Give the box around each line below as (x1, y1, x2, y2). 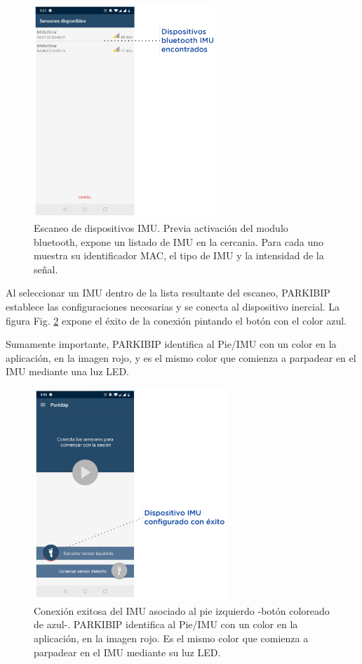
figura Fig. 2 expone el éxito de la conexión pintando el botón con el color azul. (6, 313, 347, 327)
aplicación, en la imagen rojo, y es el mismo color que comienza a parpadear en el (6, 350, 356, 365)
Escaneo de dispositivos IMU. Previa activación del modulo (34, 220, 288, 235)
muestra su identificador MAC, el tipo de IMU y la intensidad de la (34, 248, 324, 263)
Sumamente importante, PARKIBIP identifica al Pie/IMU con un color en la (6, 337, 337, 351)
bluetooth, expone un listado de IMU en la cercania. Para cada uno (34, 234, 323, 249)
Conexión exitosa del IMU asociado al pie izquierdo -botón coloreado (34, 603, 330, 618)
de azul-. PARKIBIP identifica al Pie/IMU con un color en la (34, 617, 298, 632)
